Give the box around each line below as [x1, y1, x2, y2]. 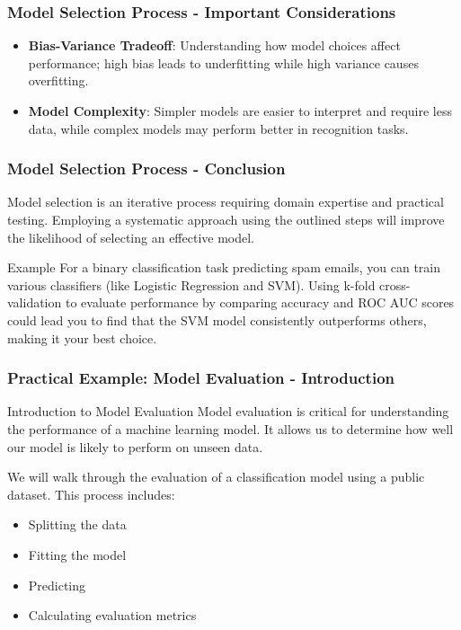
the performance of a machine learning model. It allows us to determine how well [7, 419, 454, 438]
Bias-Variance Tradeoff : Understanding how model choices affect [28, 36, 401, 55]
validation [7, 293, 62, 312]
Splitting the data [28, 515, 127, 534]
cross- [379, 275, 411, 294]
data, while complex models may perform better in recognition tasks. [28, 119, 409, 138]
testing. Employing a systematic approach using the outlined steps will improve [7, 210, 445, 228]
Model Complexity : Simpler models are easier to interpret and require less [28, 102, 452, 120]
